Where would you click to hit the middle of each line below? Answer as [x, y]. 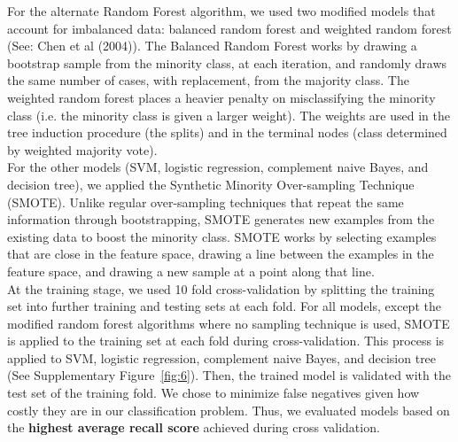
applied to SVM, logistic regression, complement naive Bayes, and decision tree [222, 357]
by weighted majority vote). [82, 149]
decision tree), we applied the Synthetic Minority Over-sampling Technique [211, 184]
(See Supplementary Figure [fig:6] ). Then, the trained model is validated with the [229, 375]
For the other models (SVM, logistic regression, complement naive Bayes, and [218, 167]
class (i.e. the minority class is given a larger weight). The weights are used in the [229, 115]
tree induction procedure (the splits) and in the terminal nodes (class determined [227, 132]
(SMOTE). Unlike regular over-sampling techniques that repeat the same [206, 202]
